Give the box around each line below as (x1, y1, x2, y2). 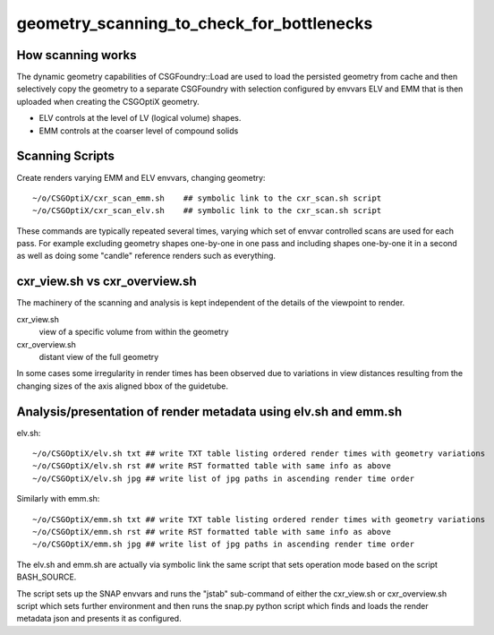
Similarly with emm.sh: (16, 493, 100, 504)
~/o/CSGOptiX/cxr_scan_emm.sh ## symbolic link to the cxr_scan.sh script (32, 193, 382, 203)
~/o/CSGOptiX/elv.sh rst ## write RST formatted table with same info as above (32, 461, 391, 471)
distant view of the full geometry (38, 351, 159, 362)
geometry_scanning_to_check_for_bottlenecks (16, 13, 373, 33)
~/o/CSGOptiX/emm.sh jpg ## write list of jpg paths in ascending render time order (32, 539, 415, 550)
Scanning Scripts (16, 149, 115, 164)
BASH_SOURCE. (16, 571, 77, 582)
